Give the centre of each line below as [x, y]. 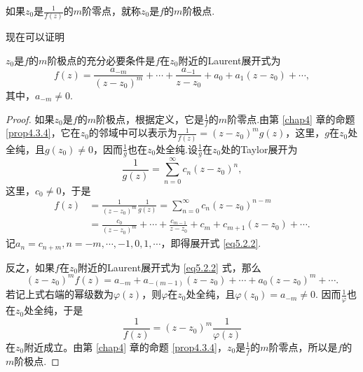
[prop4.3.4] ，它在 [43, 133]
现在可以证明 [35, 37]
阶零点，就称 [111, 10]
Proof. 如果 [30, 119]
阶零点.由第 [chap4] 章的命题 [291, 119]
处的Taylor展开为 [259, 149]
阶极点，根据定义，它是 [150, 119]
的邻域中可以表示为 [133, 133]
